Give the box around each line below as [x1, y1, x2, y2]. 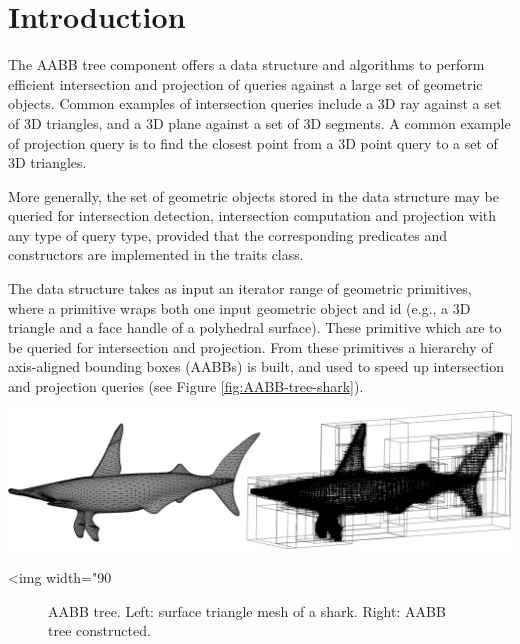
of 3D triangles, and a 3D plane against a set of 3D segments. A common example [8, 112, 511, 133]
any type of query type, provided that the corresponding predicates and [8, 224, 448, 245]
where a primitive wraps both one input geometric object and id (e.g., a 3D [8, 297, 471, 318]
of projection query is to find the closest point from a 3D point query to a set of [8, 132, 498, 153]
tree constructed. [48, 620, 151, 641]
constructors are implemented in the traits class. [8, 244, 304, 265]
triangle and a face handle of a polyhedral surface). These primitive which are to [8, 317, 502, 338]
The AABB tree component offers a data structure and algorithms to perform [8, 54, 485, 75]
